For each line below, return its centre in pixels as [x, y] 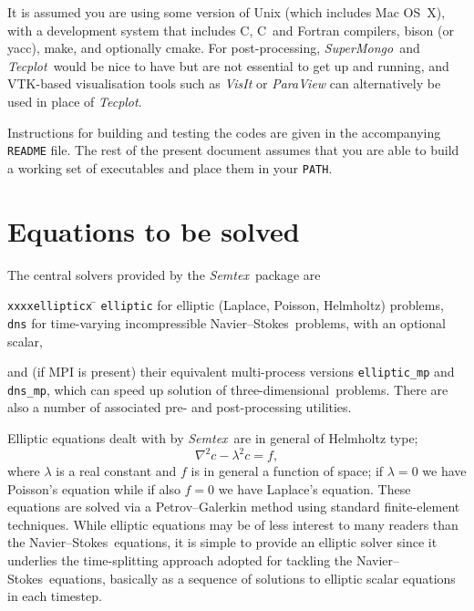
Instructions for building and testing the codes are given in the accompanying [224, 132]
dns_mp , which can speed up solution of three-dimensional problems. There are [228, 389]
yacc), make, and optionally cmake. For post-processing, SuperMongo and [214, 48]
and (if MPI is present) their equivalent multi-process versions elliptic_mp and [231, 372]
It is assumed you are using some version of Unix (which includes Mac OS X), [227, 12]
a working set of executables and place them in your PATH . [170, 167]
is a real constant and [116, 471]
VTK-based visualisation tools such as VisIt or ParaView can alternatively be [224, 83]
